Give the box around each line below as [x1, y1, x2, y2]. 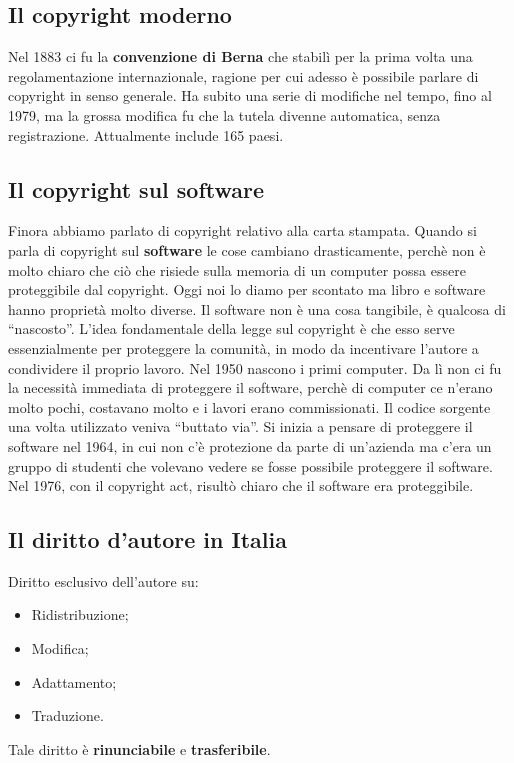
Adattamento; [31, 671, 117, 692]
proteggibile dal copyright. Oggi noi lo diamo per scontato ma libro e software [8, 279, 486, 300]
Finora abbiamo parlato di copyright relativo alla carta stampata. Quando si [8, 220, 477, 241]
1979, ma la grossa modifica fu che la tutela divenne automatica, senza [8, 104, 441, 125]
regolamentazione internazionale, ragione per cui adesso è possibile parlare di [8, 65, 479, 86]
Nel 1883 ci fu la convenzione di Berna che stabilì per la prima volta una [8, 46, 473, 67]
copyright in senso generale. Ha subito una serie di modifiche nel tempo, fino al [8, 85, 492, 106]
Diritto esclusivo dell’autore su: [8, 570, 199, 591]
